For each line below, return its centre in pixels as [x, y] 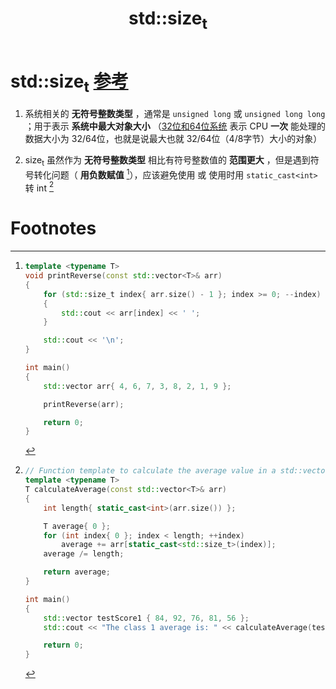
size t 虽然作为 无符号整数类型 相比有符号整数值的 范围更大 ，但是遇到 [167, 161]
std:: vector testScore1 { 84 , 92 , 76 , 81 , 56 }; [146, 618]
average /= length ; [84, 554]
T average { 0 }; [77, 526]
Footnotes [53, 228]
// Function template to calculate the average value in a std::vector [177, 471]
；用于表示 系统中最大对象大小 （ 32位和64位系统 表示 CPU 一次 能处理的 [175, 126]
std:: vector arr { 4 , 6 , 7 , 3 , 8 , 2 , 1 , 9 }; [137, 386]
